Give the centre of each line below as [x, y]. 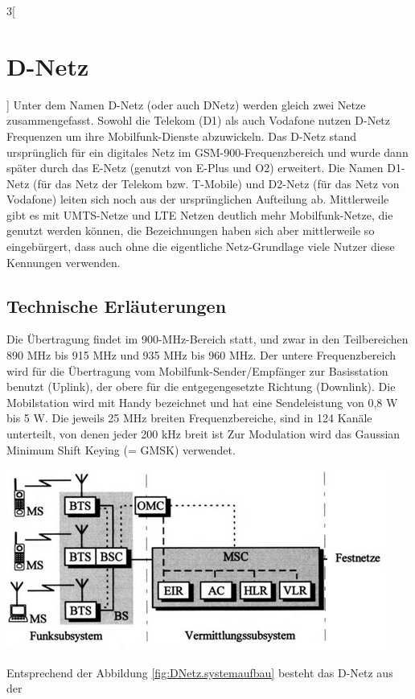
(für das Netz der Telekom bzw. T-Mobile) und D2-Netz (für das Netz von [216, 183]
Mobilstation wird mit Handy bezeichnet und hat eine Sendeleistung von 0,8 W [202, 402]
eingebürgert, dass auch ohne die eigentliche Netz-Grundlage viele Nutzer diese [201, 247]
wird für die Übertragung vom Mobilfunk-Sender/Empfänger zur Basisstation [197, 370]
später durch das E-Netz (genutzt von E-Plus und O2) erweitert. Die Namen [195, 168]
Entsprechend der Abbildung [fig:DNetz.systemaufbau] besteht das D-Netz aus [200, 672]
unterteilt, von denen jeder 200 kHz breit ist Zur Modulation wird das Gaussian [203, 434]
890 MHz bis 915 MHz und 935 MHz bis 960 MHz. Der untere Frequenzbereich [201, 355]
